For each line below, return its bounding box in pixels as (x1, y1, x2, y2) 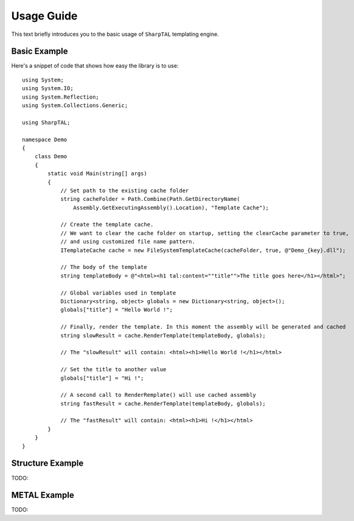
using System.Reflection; (22, 93, 100, 100)
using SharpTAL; (22, 119, 71, 126)
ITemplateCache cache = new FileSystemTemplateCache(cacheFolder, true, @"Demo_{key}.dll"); (60, 247, 346, 254)
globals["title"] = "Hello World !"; (60, 306, 173, 313)
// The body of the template (60, 264, 147, 271)
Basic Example (11, 46, 68, 57)
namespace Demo (22, 136, 68, 143)
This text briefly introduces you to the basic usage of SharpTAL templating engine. (11, 30, 219, 38)
